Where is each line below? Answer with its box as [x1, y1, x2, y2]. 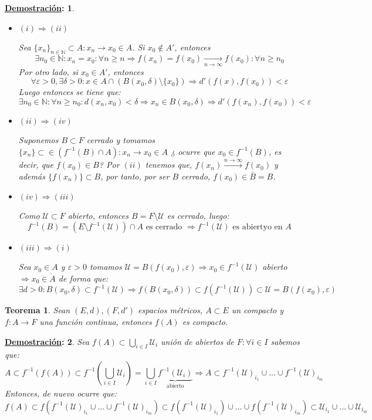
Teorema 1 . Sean [5, 304, 70, 316]
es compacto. [182, 315, 228, 327]
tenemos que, [145, 158, 192, 171]
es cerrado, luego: [167, 209, 229, 221]
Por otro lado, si [18, 65, 78, 77]
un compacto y [231, 304, 284, 316]
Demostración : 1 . [5, 2, 75, 13]
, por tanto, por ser [100, 170, 170, 182]
